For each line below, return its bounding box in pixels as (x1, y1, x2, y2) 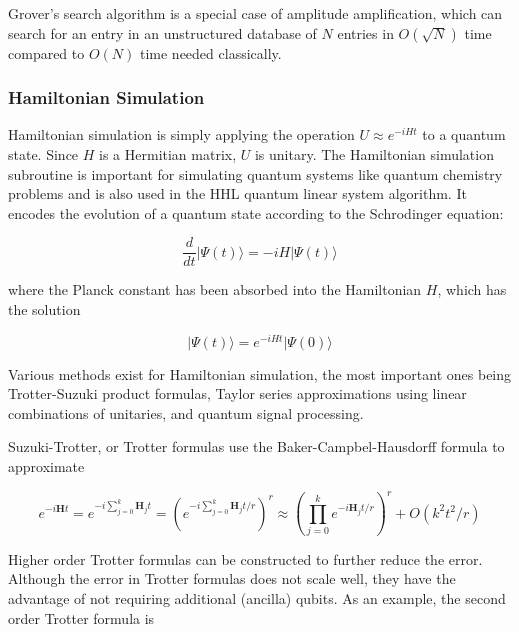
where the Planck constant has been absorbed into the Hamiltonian (8, 279, 422, 300)
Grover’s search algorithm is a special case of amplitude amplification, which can (8, 3, 503, 23)
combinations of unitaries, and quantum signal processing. (8, 402, 364, 423)
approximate (8, 456, 85, 477)
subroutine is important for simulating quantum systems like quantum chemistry (8, 163, 503, 184)
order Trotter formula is (8, 607, 155, 628)
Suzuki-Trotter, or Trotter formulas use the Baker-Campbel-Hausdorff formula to (8, 436, 505, 457)
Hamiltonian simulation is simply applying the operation (8, 124, 355, 145)
